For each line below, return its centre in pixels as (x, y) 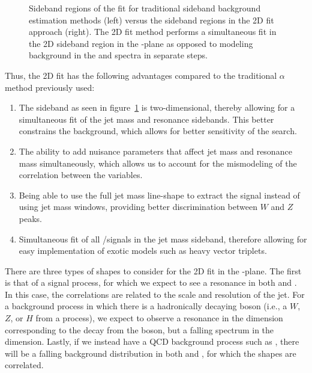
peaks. (30, 218)
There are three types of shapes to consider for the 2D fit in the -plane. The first (153, 270)
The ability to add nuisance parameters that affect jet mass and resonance (155, 151)
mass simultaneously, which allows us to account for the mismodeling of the (158, 163)
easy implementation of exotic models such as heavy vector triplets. (143, 251)
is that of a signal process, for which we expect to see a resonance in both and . (151, 282)
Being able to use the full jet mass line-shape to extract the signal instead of (159, 195)
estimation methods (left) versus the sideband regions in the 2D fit (151, 20)
